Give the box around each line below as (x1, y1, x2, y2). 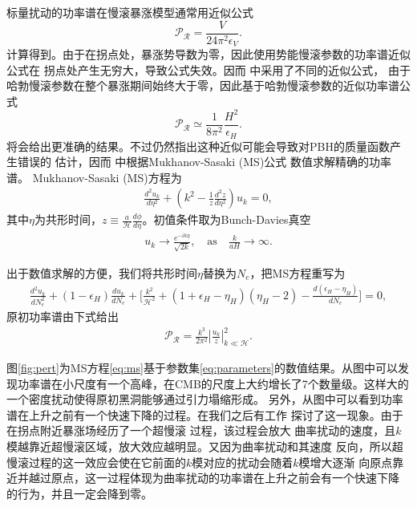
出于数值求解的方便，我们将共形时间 (6, 264, 197, 281)
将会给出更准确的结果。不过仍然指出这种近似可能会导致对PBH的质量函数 (6, 137, 390, 154)
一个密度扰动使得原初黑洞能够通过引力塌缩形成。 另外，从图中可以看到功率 (6, 391, 403, 408)
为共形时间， (34, 211, 102, 228)
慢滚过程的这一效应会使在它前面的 (6, 453, 186, 470)
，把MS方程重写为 (249, 264, 346, 281)
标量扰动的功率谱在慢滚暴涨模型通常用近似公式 (6, 4, 253, 20)
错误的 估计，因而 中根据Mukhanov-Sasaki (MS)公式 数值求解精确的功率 (17, 153, 391, 170)
